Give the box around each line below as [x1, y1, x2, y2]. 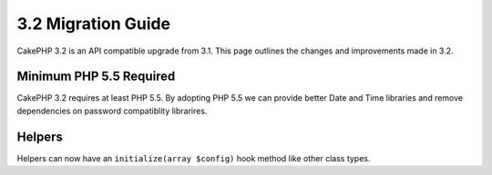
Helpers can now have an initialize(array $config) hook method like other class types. [16, 152, 371, 163]
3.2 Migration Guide [16, 14, 171, 34]
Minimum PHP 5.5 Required [16, 69, 176, 84]
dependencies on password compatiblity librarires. [16, 105, 208, 116]
